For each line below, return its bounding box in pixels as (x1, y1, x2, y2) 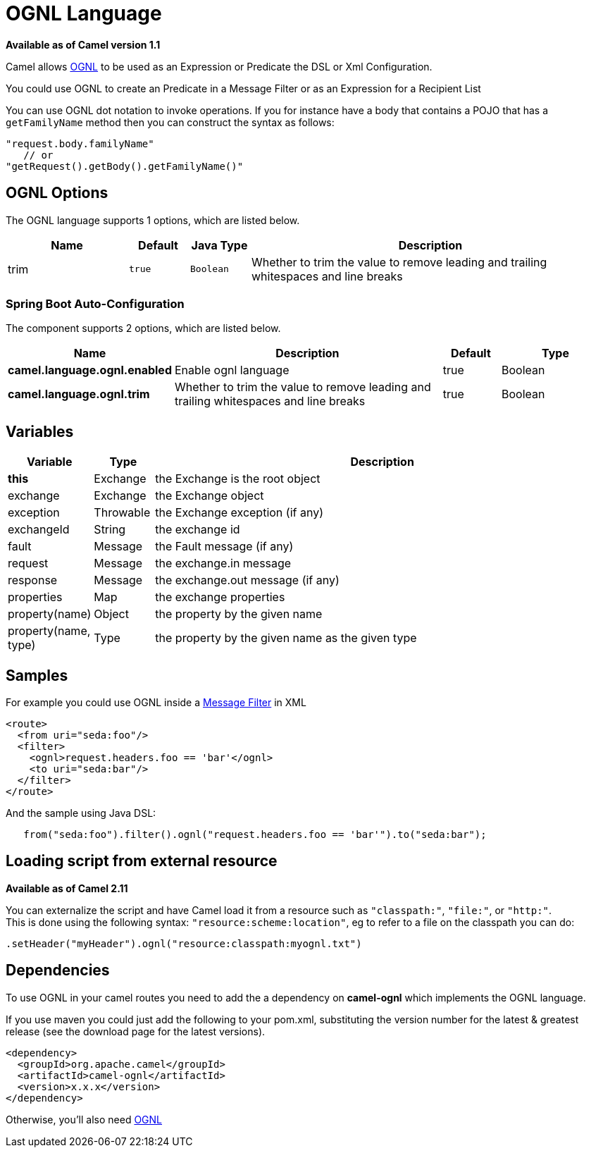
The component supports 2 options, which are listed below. (6, 322, 281, 335)
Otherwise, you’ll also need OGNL (6, 1113, 163, 1126)
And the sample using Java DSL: (6, 807, 156, 820)
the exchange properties (155, 590, 285, 605)
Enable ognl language (174, 363, 290, 378)
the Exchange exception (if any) (155, 505, 323, 520)
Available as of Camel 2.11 (6, 882, 128, 894)
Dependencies (6, 961, 110, 980)
